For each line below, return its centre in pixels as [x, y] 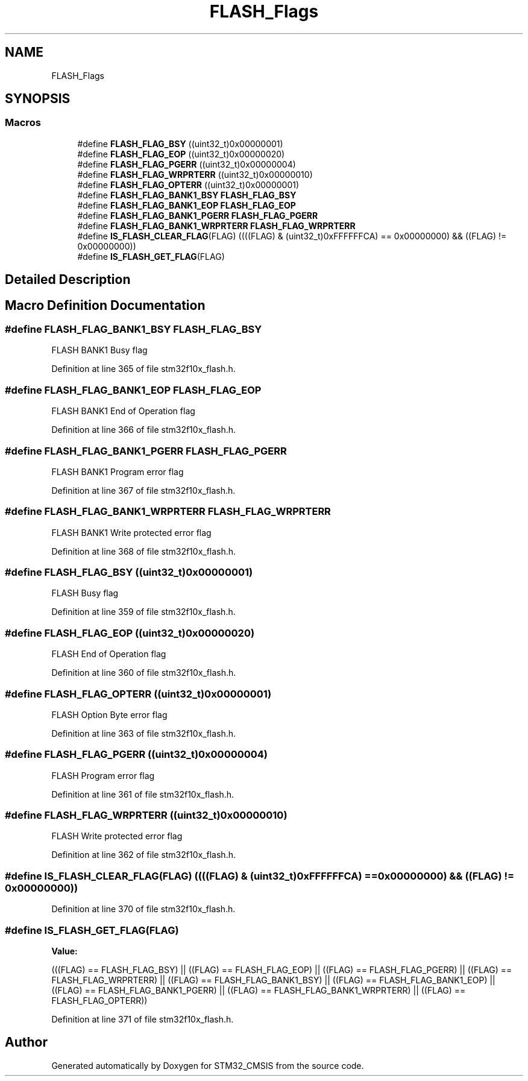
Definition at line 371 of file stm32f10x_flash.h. [143, 1019]
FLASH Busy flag [85, 593]
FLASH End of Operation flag [109, 654]
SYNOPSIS [38, 99]
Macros [23, 123]
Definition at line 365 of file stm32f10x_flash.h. [143, 369]
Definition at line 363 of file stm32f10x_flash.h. [144, 733]
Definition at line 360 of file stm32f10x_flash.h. [144, 673]
